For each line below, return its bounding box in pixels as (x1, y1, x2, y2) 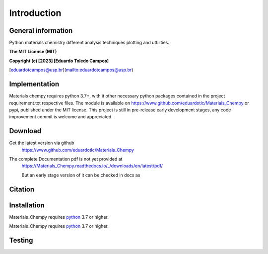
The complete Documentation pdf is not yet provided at (9, 156, 123, 162)
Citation (9, 185, 35, 193)
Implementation (9, 80, 60, 88)
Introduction (9, 7, 62, 18)
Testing (9, 236, 33, 245)
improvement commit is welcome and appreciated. (9, 114, 113, 120)
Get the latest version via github (9, 140, 74, 146)
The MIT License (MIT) (9, 49, 57, 55)
